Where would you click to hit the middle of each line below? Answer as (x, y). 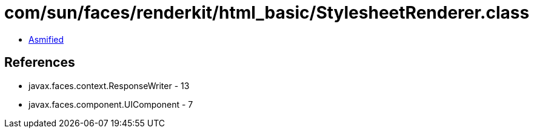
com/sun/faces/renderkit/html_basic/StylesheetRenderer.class (267, 13)
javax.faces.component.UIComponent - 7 (111, 104)
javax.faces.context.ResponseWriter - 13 (109, 85)
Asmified (46, 39)
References (40, 63)
